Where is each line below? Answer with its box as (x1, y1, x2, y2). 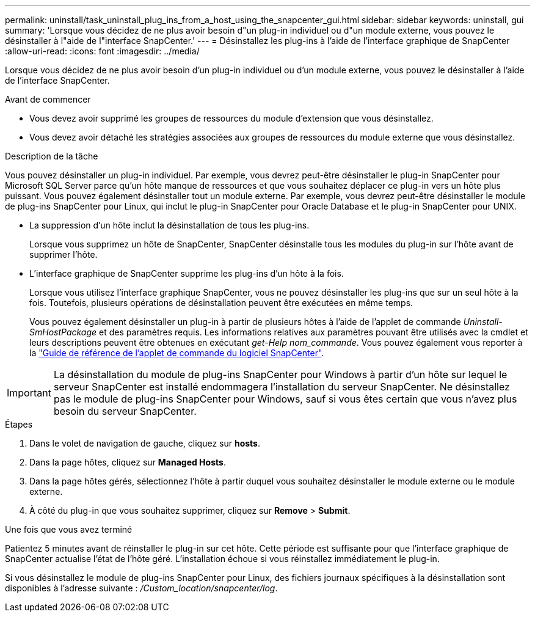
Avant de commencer (5, 94, 91, 104)
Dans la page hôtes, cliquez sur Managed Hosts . (29, 457, 226, 467)
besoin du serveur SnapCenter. (53, 405, 197, 417)
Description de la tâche (5, 151, 98, 161)
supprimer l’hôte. (29, 249, 98, 260)
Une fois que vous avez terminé (5, 524, 133, 535)
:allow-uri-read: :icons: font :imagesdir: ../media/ (5, 46, 200, 56)
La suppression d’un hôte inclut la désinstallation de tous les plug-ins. (29, 220, 310, 230)
